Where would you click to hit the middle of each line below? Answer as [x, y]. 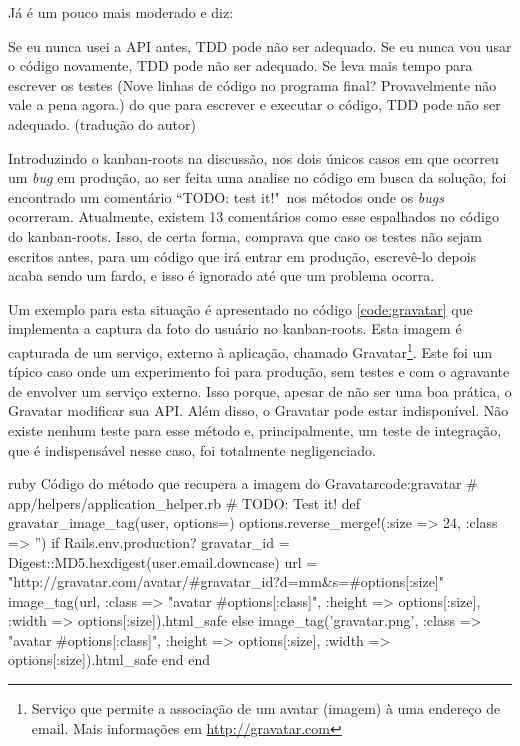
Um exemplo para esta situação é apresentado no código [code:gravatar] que [240, 308]
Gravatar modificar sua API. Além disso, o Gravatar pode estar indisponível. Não [258, 410]
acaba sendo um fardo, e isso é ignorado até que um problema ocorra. [221, 275]
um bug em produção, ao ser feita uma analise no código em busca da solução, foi [257, 177]
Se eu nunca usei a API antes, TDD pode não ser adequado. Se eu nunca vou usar [260, 45]
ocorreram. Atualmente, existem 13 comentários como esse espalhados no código [253, 216]
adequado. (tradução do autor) [102, 123]
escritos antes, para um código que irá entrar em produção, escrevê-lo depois [242, 255]
